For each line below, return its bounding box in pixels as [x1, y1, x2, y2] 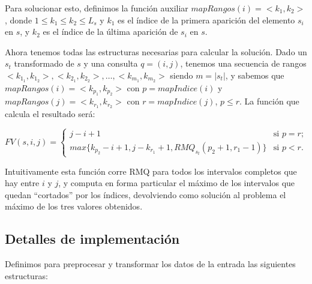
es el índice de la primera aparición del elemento [118, 13, 295, 26]
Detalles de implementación [5, 229, 180, 248]
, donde [5, 13, 32, 26]
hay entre [5, 177, 40, 189]
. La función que [239, 95, 299, 107]
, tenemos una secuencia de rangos [180, 57, 307, 70]
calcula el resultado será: [5, 107, 95, 120]
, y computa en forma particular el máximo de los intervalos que [58, 177, 295, 189]
